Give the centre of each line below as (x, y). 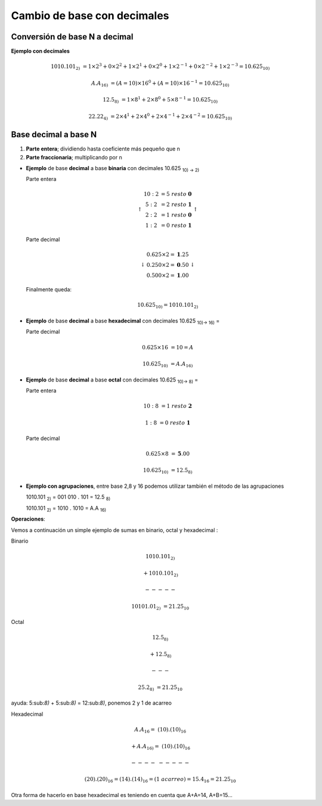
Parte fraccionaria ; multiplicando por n (74, 157)
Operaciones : (28, 519)
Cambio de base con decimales (90, 16)
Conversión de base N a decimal (72, 37)
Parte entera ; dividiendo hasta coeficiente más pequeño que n (103, 149)
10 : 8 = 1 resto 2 (168, 406)
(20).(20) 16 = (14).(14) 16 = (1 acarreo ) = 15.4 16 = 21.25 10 (160, 780)
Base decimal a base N (54, 135)
